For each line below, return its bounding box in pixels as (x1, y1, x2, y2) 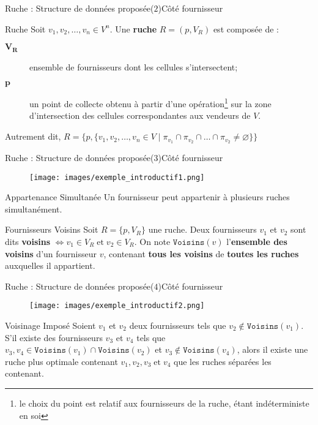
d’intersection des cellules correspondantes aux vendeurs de (29, 109, 251, 122)
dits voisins (5, 235, 51, 247)
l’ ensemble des (226, 235, 287, 247)
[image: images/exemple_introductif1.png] (29, 173, 205, 182)
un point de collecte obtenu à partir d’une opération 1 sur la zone (29, 96, 272, 110)
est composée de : (213, 22, 279, 35)
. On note (134, 235, 171, 247)
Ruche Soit (5, 22, 46, 35)
